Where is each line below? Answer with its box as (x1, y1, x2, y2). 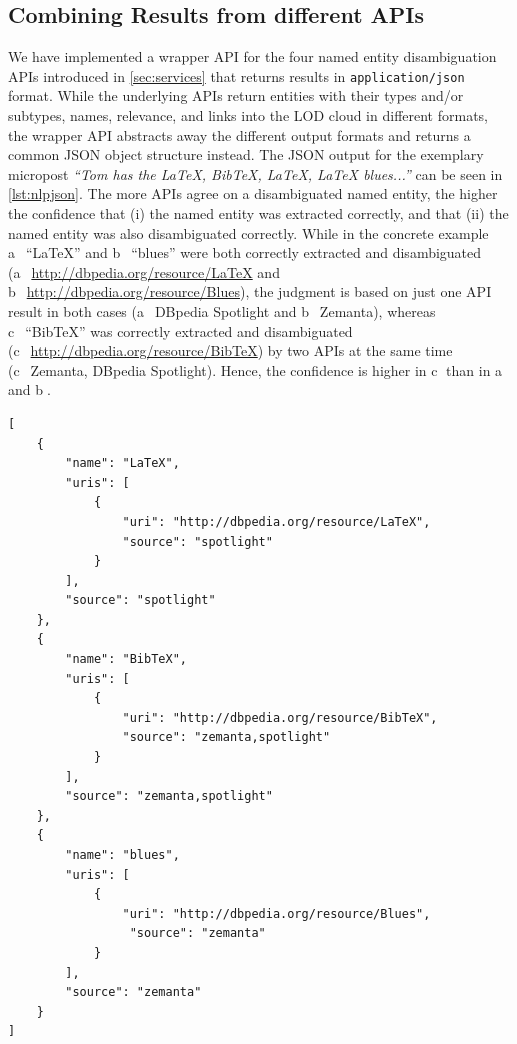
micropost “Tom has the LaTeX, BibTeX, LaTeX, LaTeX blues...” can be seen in (8, 163, 503, 184)
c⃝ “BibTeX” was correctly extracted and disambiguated (8, 320, 353, 341)
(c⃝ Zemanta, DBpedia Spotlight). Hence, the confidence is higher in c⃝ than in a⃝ (8, 359, 506, 380)
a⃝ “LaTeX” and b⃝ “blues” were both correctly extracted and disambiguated (8, 242, 482, 263)
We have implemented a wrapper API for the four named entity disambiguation (8, 46, 497, 67)
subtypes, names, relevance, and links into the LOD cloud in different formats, (8, 105, 489, 126)
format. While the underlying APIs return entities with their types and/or (8, 85, 464, 106)
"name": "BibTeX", (65, 652, 187, 667)
